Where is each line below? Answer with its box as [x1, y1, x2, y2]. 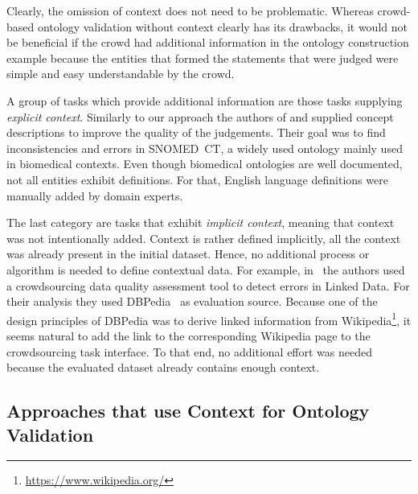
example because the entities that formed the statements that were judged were [6, 49, 399, 66]
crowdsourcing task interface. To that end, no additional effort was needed [6, 343, 372, 360]
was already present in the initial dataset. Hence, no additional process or [6, 245, 370, 262]
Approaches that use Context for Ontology [6, 398, 370, 423]
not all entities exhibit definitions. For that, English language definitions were [6, 171, 388, 187]
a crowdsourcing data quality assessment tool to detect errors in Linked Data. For [6, 277, 410, 294]
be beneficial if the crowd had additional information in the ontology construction [6, 34, 409, 51]
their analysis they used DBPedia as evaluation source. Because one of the [6, 293, 378, 310]
